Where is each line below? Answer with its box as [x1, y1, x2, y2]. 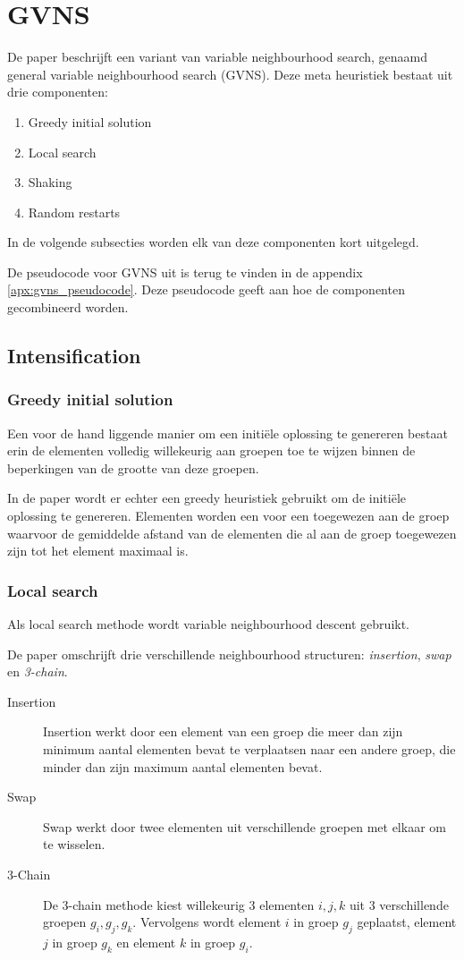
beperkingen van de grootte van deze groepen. [7, 458, 259, 477]
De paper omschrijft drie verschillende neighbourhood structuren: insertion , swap [7, 644, 451, 663]
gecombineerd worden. [7, 298, 129, 317]
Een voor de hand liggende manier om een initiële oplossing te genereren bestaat [7, 423, 448, 442]
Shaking [28, 173, 72, 191]
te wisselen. [43, 835, 105, 854]
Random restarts [28, 202, 121, 221]
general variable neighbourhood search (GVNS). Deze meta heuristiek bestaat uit [7, 64, 453, 83]
